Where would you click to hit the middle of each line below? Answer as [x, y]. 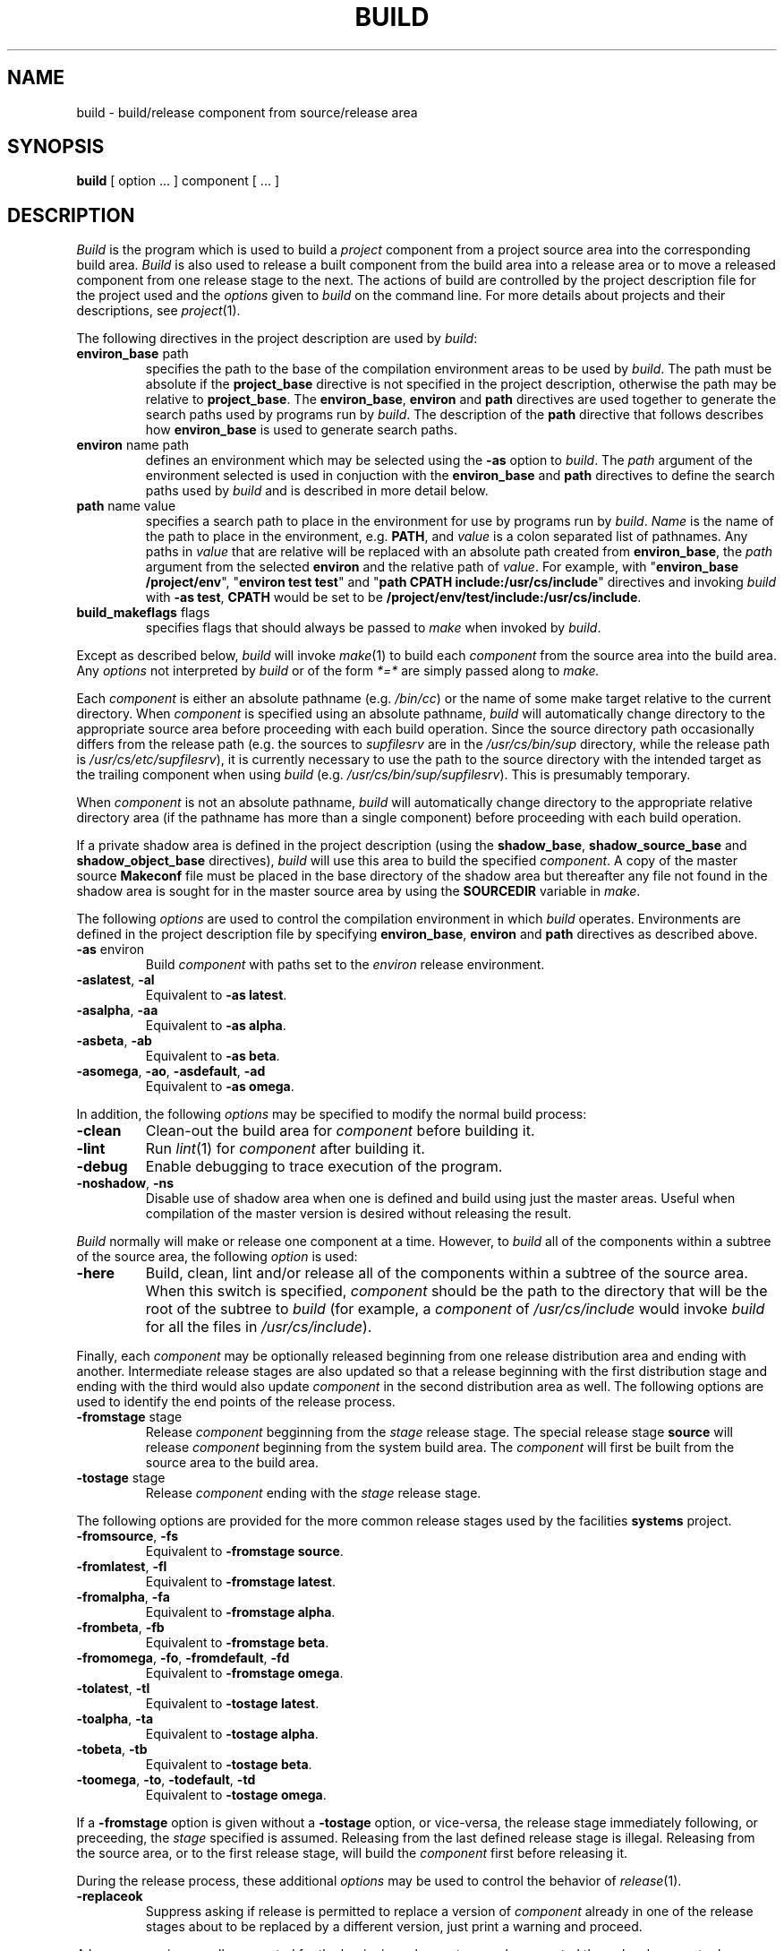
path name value [126, 506]
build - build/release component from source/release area [247, 112]
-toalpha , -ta [115, 1719]
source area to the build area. [232, 1463]
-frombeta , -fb [120, 1628]
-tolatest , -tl [113, 1689]
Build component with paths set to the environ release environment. [345, 965]
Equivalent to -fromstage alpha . [240, 1612]
